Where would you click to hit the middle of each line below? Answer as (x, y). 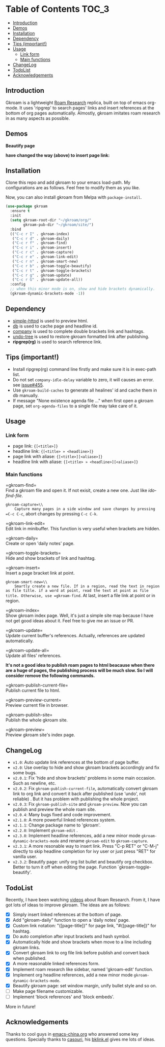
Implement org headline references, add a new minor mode (73, 975)
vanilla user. (25, 857)
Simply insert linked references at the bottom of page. (67, 915)
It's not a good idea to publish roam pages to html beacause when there (80, 665)
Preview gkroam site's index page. (41, 735)
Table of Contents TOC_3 (57, 9)
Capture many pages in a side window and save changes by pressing (85, 509)
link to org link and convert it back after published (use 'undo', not (79, 794)
